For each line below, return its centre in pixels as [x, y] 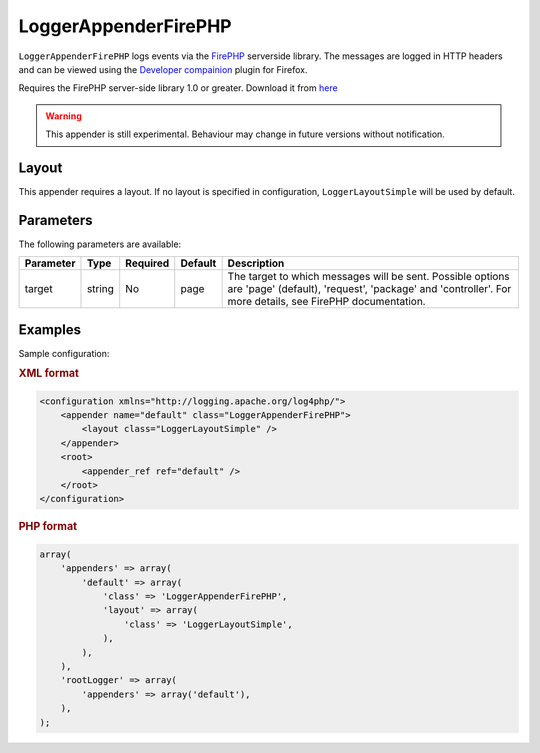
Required [147, 263]
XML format [49, 373]
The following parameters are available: [100, 244]
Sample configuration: [64, 353]
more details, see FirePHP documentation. [326, 302]
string [100, 289]
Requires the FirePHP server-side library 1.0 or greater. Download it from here [178, 88]
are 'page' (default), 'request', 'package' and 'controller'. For [369, 289]
